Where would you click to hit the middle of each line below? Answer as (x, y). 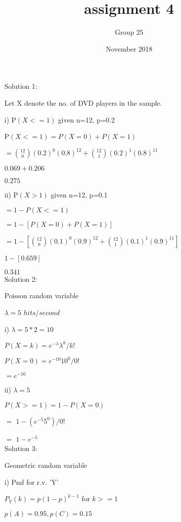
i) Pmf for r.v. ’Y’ (32, 482)
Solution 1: (21, 86)
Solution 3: (21, 448)
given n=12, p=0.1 (79, 195)
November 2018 (129, 48)
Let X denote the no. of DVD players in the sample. (83, 102)
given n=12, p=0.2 (86, 119)
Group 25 (129, 32)
